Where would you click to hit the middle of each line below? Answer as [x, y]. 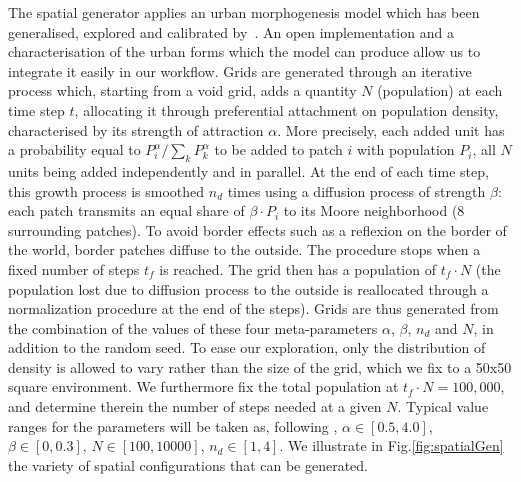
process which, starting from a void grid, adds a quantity [182, 90]
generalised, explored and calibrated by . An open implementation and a [231, 31]
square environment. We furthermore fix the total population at [203, 386]
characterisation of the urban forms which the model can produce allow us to [244, 51]
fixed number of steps [74, 268]
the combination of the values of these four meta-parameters [193, 327]
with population [405, 149]
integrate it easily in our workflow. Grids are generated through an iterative [240, 70]
